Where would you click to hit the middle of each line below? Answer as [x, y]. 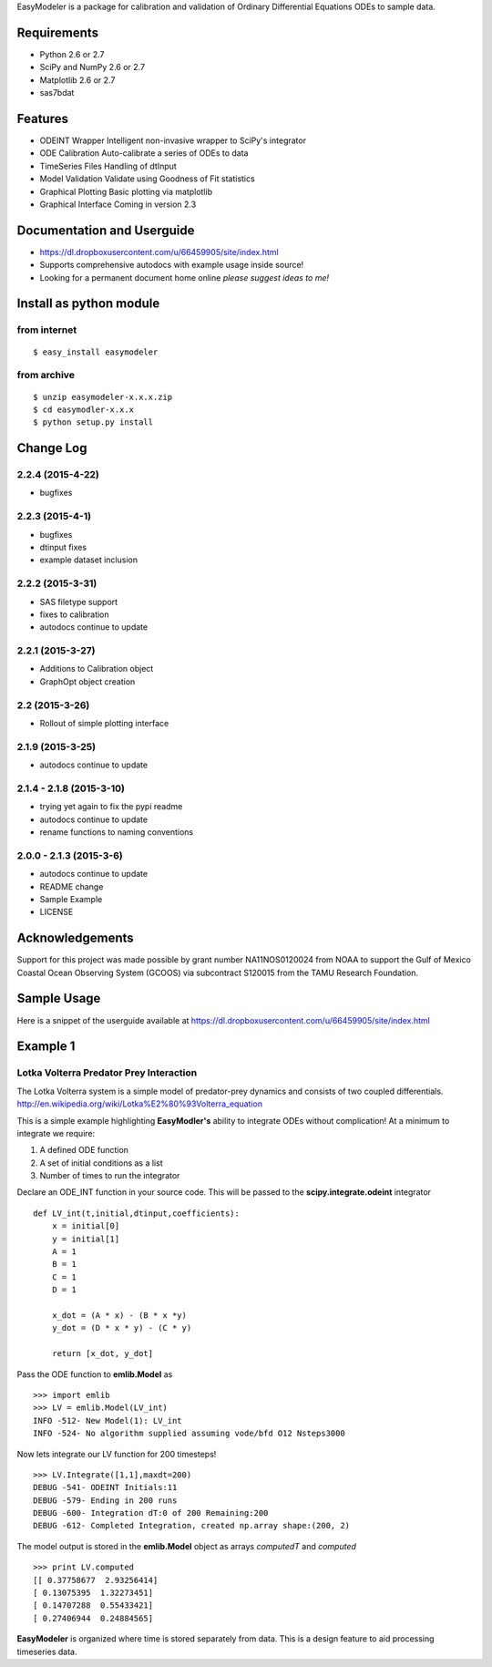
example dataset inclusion [89, 560]
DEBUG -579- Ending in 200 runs [105, 1500]
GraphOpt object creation [87, 681]
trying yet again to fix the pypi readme [111, 807]
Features [42, 118]
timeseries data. [47, 1652]
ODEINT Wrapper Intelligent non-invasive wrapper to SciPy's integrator [173, 140]
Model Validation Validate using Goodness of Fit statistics [147, 179]
